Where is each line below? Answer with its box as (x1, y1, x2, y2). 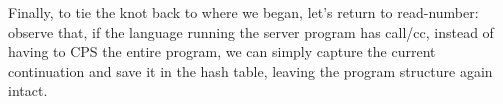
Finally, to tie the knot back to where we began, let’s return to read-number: (8, 2, 479, 22)
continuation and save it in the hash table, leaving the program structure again (8, 60, 493, 81)
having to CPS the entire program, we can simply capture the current (8, 41, 436, 62)
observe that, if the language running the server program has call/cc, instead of (8, 21, 494, 42)
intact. (8, 80, 48, 101)
